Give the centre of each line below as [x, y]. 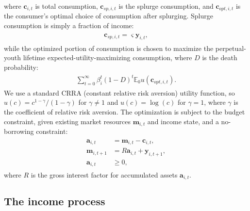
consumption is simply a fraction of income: [69, 25]
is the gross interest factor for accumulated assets [104, 174]
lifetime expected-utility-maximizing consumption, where [108, 57]
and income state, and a [183, 121]
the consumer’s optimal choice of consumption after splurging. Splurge [108, 16]
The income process [55, 201]
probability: [21, 67]
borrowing [19, 131]
